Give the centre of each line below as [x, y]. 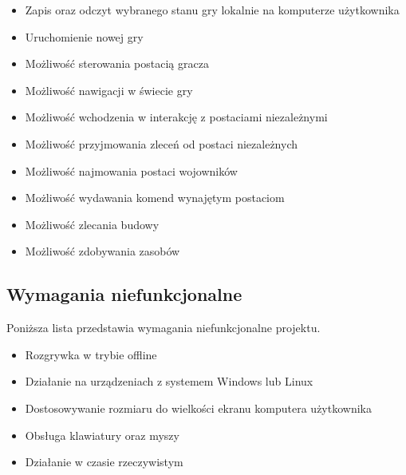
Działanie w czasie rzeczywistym [104, 462]
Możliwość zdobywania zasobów [102, 251]
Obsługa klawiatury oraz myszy [102, 435]
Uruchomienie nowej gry [84, 36]
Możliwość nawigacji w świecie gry [109, 90]
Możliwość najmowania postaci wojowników [131, 170]
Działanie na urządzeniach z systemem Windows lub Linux [169, 381]
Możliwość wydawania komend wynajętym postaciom [155, 198]
